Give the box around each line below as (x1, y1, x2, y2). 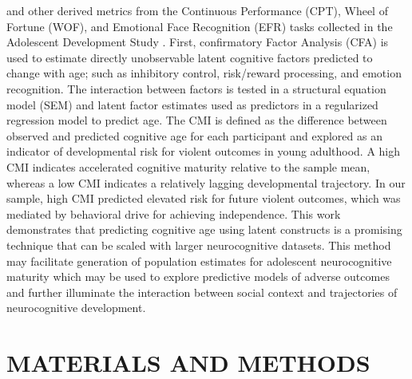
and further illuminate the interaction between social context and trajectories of (6, 283, 398, 300)
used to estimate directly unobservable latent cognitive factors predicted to (6, 49, 373, 65)
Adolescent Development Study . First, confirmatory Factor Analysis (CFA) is (6, 34, 389, 50)
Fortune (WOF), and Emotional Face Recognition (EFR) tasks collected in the (6, 18, 393, 34)
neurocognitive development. (6, 299, 146, 316)
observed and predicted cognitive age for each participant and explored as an (6, 127, 382, 144)
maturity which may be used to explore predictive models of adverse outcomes (6, 268, 390, 285)
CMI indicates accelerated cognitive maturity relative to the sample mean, (6, 158, 370, 175)
